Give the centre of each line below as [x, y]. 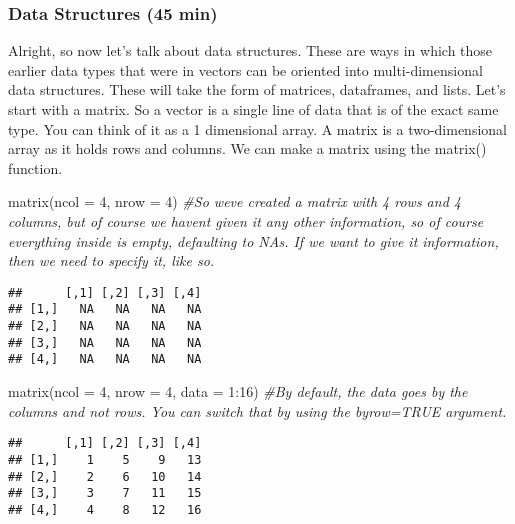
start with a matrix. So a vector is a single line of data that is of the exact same [253, 109]
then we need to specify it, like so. [111, 260]
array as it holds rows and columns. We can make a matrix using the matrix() [247, 148]
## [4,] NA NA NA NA [105, 359]
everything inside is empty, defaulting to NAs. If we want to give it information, [253, 240]
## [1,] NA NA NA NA [105, 309]
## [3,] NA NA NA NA [105, 342]
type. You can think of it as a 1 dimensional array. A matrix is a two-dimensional [257, 128]
